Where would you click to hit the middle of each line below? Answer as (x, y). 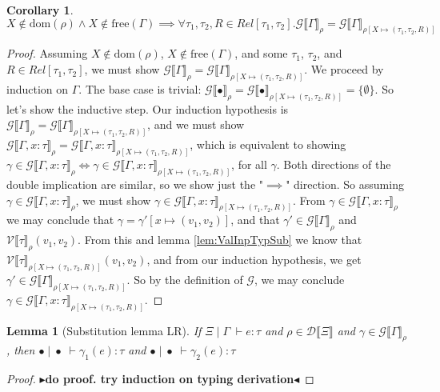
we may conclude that (60, 220)
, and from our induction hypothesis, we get (254, 259)
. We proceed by (344, 69)
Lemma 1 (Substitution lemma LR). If (104, 330)
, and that (255, 220)
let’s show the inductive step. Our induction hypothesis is (148, 108)
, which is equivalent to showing (268, 144)
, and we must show (196, 124)
